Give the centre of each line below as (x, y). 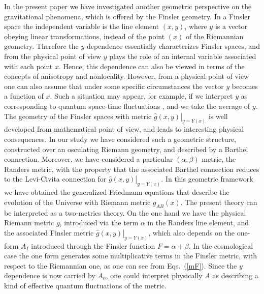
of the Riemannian (214, 36)
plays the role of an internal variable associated (183, 56)
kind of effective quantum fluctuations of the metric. (85, 286)
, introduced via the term (99, 223)
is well (218, 116)
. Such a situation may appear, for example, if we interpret (141, 96)
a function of (24, 96)
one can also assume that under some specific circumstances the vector (114, 86)
